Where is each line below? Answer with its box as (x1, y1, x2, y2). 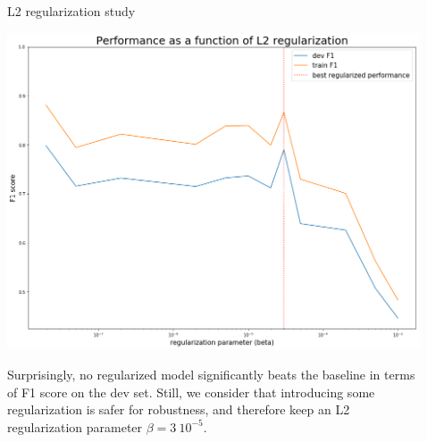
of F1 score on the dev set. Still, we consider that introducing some (7, 382, 375, 401)
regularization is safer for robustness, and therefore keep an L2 (7, 400, 350, 419)
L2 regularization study (7, 2, 136, 20)
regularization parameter (7, 417, 143, 436)
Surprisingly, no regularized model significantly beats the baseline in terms (7, 364, 415, 383)
